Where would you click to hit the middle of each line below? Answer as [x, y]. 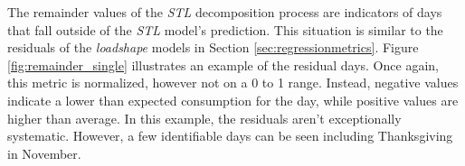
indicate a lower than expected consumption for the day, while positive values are [233, 100]
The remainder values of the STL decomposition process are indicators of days [225, 12]
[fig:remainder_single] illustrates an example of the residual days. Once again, [223, 65]
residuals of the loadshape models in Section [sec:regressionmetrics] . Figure [213, 47]
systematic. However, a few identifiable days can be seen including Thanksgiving [230, 136]
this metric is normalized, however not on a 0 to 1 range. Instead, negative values [233, 83]
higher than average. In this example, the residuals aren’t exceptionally [204, 118]
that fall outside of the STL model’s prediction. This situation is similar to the [225, 29]
